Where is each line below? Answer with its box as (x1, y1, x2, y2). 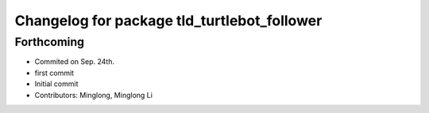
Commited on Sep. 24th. (34, 57, 115, 66)
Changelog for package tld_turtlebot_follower (14, 12, 323, 29)
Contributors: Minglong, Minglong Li (34, 90, 153, 100)
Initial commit (34, 79, 79, 89)
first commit (34, 68, 75, 77)
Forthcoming (14, 35, 85, 49)
